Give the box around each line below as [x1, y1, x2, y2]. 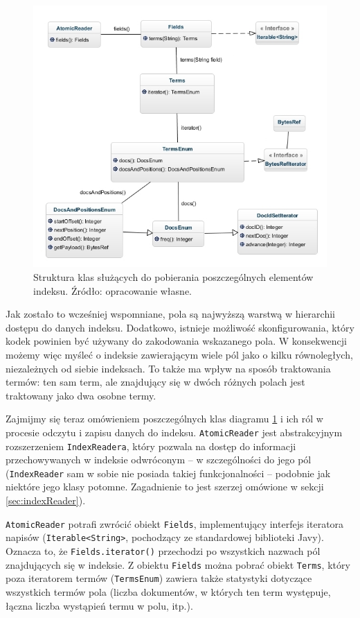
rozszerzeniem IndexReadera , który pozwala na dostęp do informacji [6, 438, 296, 453]
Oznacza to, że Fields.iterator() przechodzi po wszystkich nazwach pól [6, 543, 321, 558]
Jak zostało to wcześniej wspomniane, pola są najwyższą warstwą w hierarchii [6, 307, 335, 321]
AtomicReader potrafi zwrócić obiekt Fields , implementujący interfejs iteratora [6, 516, 344, 531]
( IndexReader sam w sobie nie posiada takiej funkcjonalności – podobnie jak [6, 465, 331, 480]
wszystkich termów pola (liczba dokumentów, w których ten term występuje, [6, 584, 331, 599]
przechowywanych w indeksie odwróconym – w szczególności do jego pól [6, 452, 312, 467]
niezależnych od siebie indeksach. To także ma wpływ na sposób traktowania [6, 361, 331, 375]
